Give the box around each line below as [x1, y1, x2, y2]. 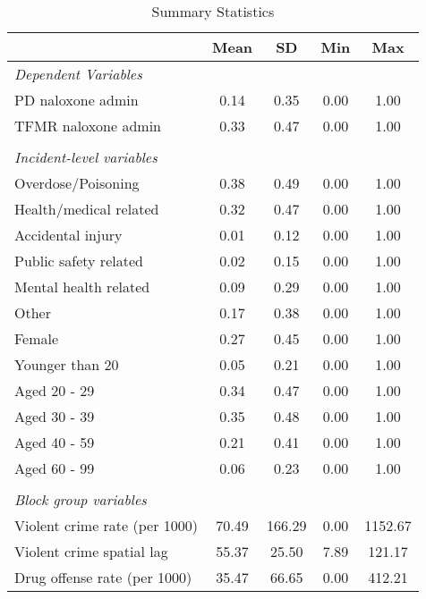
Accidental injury [14, 224, 123, 245]
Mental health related [14, 276, 150, 297]
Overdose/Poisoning [14, 173, 140, 193]
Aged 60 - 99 [14, 458, 95, 478]
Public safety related [14, 250, 143, 271]
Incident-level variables [14, 147, 158, 167]
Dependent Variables [14, 63, 142, 84]
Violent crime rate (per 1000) [14, 515, 199, 536]
